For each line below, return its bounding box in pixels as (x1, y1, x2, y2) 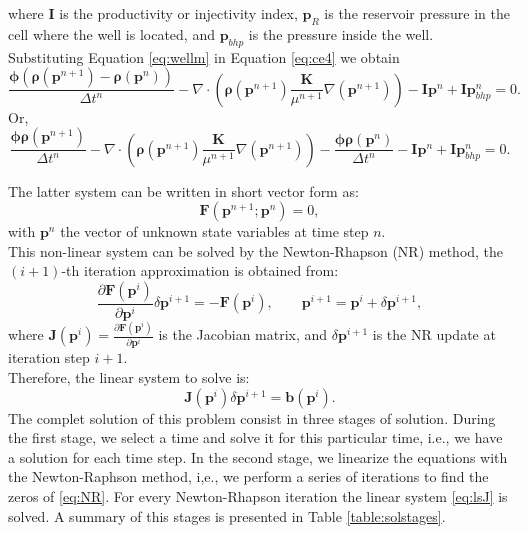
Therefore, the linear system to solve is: (8, 366, 250, 387)
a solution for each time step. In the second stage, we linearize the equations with (8, 446, 508, 467)
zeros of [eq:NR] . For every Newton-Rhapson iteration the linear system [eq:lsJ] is (8, 485, 508, 506)
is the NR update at (372, 324, 496, 345)
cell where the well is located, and (8, 23, 215, 44)
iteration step (8, 347, 90, 368)
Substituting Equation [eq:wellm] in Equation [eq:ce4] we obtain (8, 46, 400, 67)
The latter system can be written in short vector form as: (8, 180, 359, 201)
